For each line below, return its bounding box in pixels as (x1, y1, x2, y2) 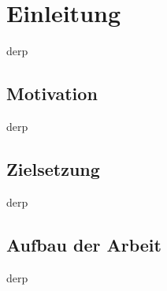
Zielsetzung (6, 156, 100, 181)
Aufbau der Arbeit (6, 232, 161, 256)
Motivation (6, 81, 98, 106)
